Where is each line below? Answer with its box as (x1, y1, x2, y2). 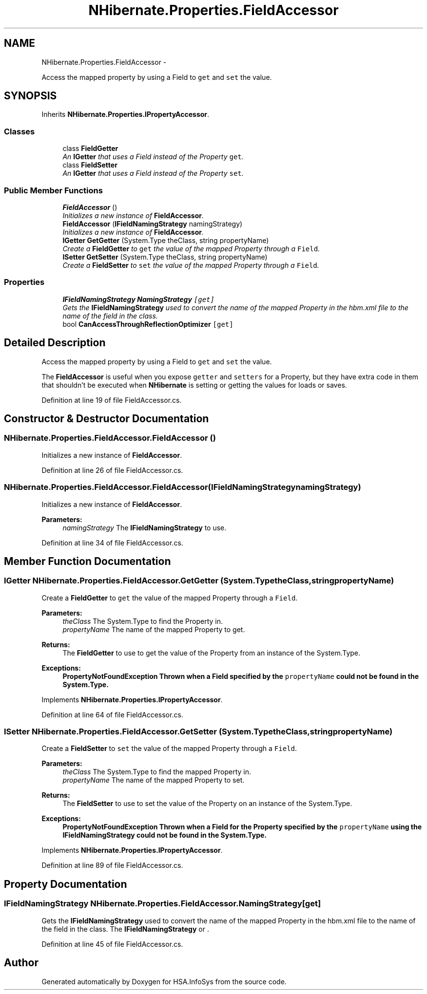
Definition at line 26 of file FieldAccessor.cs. (41, 466, 183, 474)
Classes (4, 126, 35, 136)
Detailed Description (4, 337, 106, 349)
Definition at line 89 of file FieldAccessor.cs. (41, 861, 183, 870)
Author (4, 956, 39, 969)
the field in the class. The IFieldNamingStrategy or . (41, 924, 209, 933)
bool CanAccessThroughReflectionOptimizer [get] (62, 319, 233, 328)
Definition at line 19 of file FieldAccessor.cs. (41, 395, 182, 404)
